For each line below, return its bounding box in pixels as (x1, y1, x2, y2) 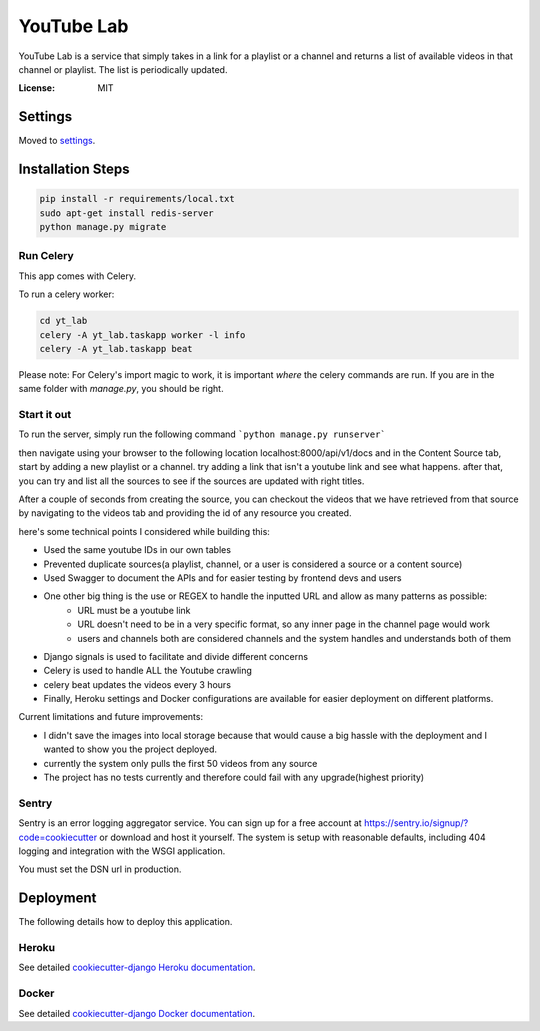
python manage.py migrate (39, 221, 167, 233)
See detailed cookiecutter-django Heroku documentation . (18, 961, 256, 974)
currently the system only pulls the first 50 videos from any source (43, 757, 318, 769)
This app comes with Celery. (18, 270, 137, 282)
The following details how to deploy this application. (18, 916, 233, 928)
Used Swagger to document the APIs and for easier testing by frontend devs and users (43, 571, 402, 584)
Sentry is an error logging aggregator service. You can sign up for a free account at (18, 817, 362, 829)
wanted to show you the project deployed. (43, 743, 218, 755)
